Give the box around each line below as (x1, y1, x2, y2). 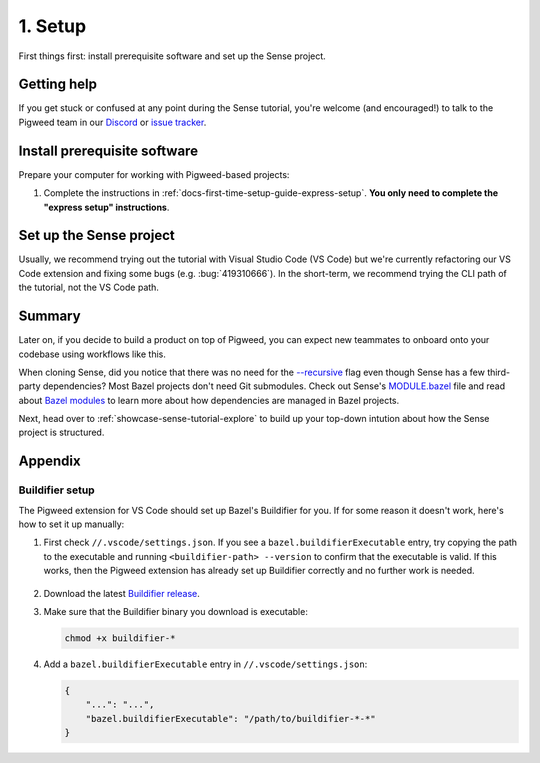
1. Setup (18, 15, 87, 37)
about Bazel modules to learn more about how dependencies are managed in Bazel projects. (18, 394, 400, 406)
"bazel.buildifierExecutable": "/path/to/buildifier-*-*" (85, 713, 376, 724)
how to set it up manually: (18, 518, 125, 530)
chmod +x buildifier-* (64, 632, 176, 644)
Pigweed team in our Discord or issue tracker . (18, 116, 207, 128)
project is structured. (18, 426, 105, 439)
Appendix (18, 453, 81, 470)
